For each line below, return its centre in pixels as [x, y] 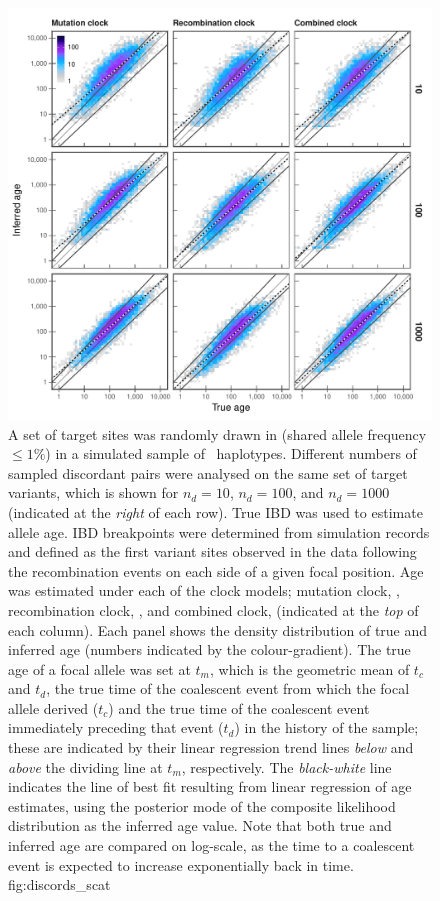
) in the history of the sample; [326, 727]
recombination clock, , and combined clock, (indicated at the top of [213, 609]
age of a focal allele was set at [99, 668]
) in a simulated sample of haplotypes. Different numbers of [231, 453]
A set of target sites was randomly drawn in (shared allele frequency [217, 433]
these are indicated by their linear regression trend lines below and [211, 747]
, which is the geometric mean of [310, 668]
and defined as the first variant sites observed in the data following [212, 551]
